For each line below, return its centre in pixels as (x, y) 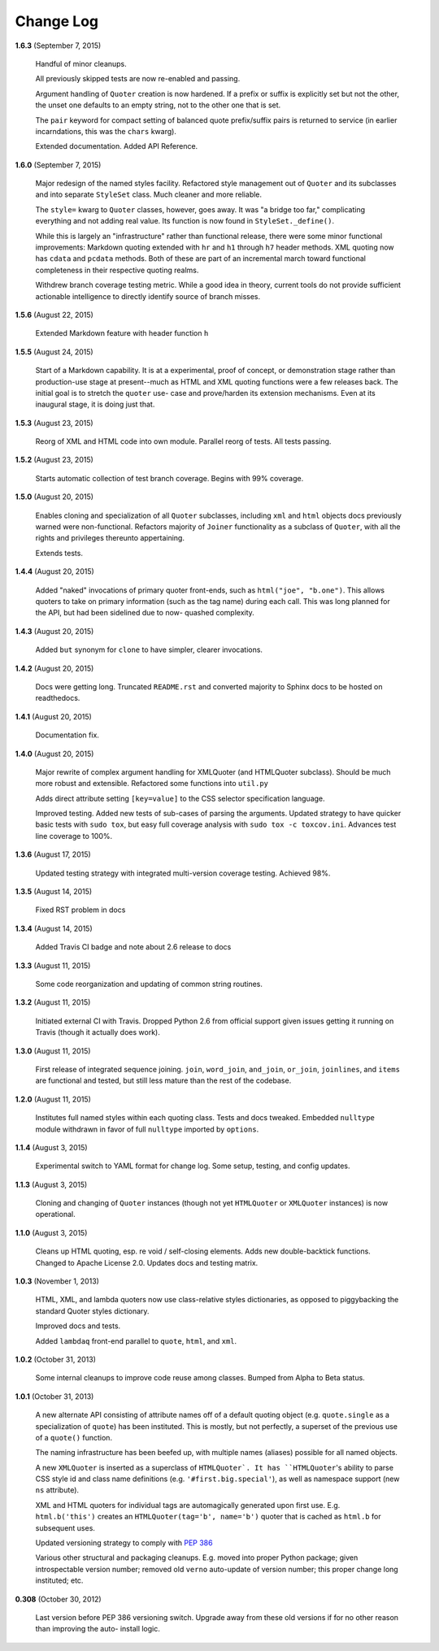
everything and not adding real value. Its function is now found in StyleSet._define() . (185, 221)
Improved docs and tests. (78, 1326)
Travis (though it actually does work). (98, 1032)
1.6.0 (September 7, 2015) (58, 165)
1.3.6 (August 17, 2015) (53, 854)
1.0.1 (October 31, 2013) (54, 1396)
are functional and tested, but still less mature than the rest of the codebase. (163, 1080)
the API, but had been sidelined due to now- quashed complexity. (145, 613)
